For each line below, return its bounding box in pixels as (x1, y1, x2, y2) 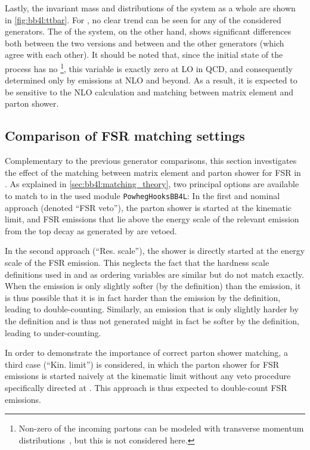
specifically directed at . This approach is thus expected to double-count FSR (5, 381, 287, 393)
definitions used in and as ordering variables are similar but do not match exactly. (5, 268, 304, 280)
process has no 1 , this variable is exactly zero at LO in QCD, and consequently (5, 60, 293, 75)
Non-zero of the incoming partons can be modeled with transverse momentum (18, 422, 304, 435)
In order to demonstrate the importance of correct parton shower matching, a (5, 346, 288, 359)
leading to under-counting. (5, 326, 101, 339)
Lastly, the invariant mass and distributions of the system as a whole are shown (5, 2, 296, 14)
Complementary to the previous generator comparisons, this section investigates (5, 154, 297, 167)
